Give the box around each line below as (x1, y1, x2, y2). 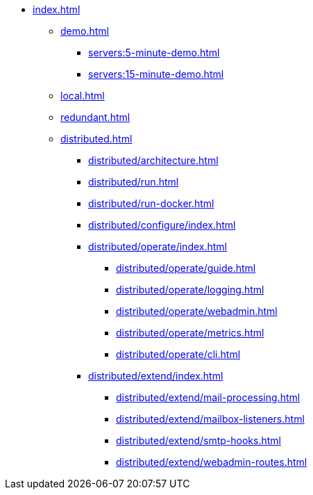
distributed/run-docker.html (88, 197, 214, 209)
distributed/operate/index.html (88, 241, 227, 252)
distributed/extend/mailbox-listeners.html (116, 413, 305, 425)
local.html (60, 90, 105, 102)
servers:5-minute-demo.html (88, 47, 220, 58)
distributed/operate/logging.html (116, 284, 264, 295)
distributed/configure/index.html (88, 219, 236, 231)
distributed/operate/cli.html (116, 348, 241, 360)
